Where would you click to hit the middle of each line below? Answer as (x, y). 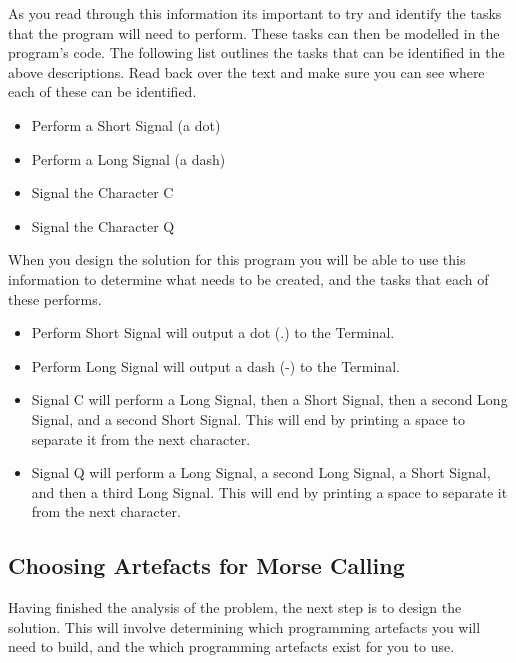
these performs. (55, 298)
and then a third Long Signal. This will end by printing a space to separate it (269, 491)
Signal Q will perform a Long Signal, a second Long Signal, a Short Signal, (261, 472)
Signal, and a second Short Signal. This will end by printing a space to (248, 418)
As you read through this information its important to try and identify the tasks (255, 13)
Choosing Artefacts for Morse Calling (206, 565)
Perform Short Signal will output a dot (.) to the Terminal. (213, 332)
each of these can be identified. (102, 91)
